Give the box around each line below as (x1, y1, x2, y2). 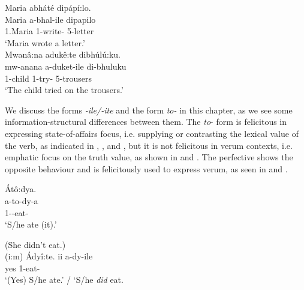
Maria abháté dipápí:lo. (5, 1, 91, 13)
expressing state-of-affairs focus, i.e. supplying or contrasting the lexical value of (5, 127, 299, 139)
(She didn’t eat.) (5, 238, 66, 250)
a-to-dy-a (5, 194, 38, 207)
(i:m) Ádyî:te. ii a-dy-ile (5, 250, 93, 262)
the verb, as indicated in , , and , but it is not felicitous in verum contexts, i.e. (5, 139, 293, 151)
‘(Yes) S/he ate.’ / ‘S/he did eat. (5, 273, 124, 286)
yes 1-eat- (5, 261, 40, 274)
